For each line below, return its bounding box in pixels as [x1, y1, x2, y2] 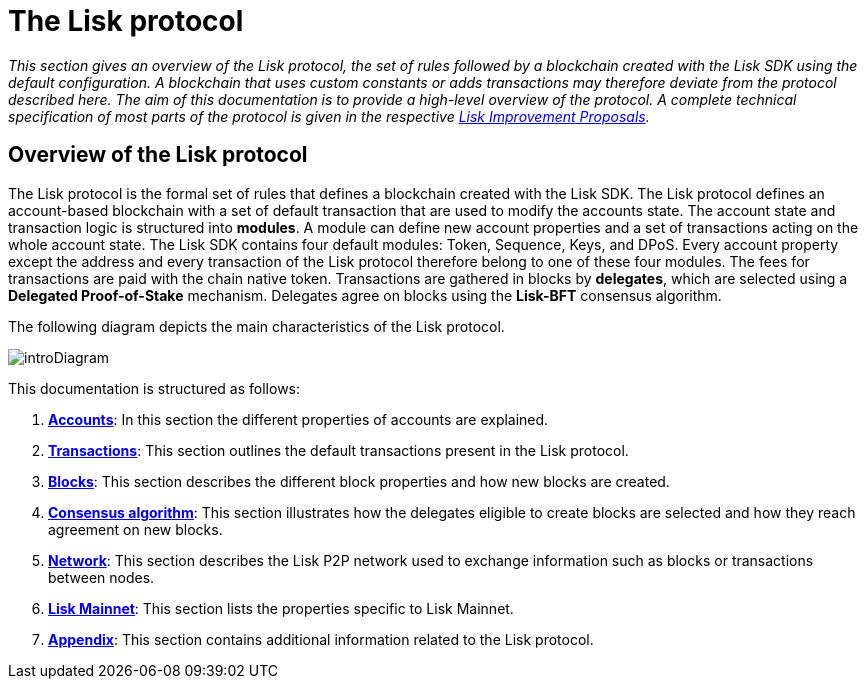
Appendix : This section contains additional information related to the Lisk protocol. [48, 630, 594, 648]
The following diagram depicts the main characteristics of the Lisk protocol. [8, 317, 505, 335]
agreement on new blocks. [48, 520, 223, 538]
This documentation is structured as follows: [8, 379, 301, 397]
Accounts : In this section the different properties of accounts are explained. [48, 410, 549, 428]
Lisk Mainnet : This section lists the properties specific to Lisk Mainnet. [48, 599, 514, 617]
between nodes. [48, 568, 155, 586]
